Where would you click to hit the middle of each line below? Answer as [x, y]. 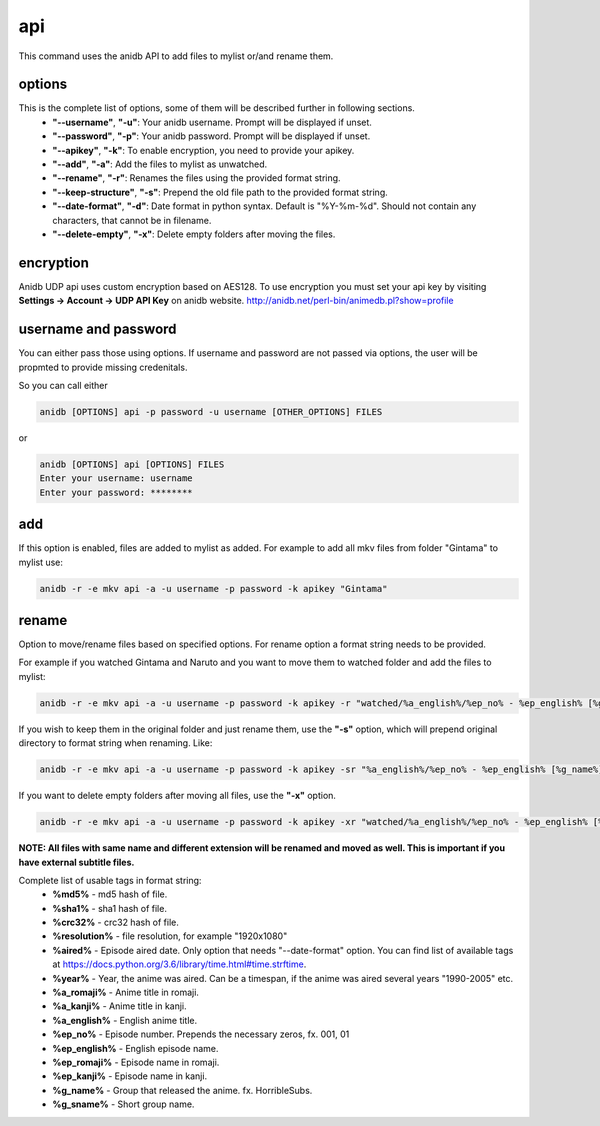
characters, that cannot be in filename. [132, 220]
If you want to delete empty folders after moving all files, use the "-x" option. [177, 796]
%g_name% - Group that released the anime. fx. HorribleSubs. [182, 1090]
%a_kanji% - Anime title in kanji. [119, 1006]
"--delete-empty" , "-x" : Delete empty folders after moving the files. [194, 234]
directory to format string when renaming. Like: [115, 743]
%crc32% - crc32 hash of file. [116, 922]
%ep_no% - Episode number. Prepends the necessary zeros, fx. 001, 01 [201, 1034]
